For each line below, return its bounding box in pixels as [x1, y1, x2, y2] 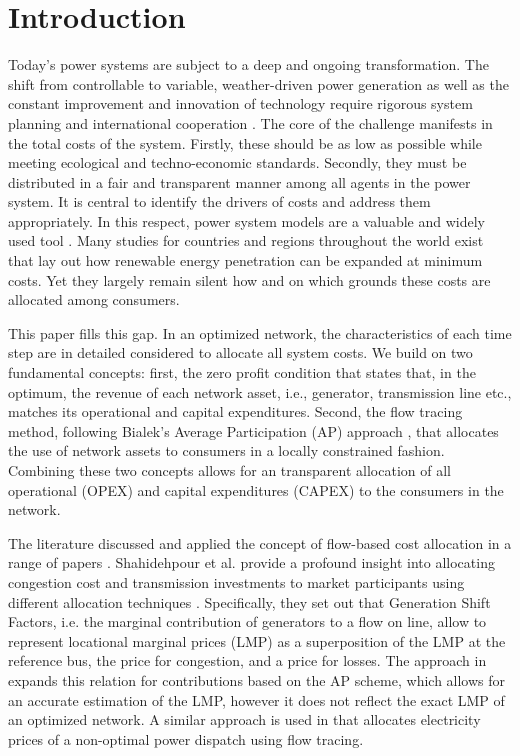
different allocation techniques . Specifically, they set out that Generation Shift [8, 591, 491, 612]
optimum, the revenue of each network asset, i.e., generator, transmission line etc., [8, 381, 512, 402]
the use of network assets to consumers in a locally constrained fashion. [8, 440, 445, 461]
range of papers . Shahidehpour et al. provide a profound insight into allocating [8, 552, 495, 573]
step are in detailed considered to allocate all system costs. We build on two [8, 342, 473, 363]
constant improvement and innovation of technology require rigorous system [8, 93, 473, 114]
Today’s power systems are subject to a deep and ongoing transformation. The [8, 54, 489, 75]
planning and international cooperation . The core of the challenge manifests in [8, 112, 493, 133]
